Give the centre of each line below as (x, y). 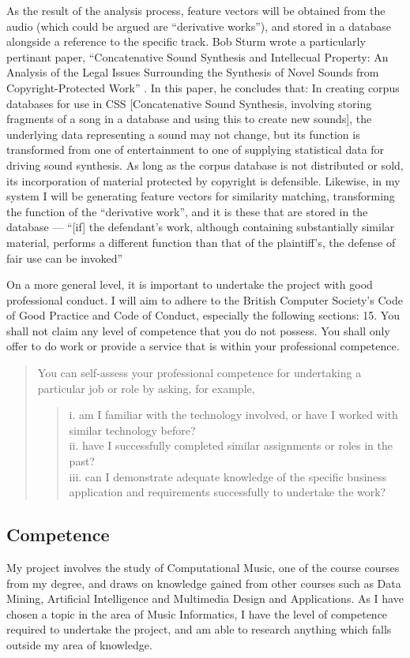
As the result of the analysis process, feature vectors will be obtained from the (196, 10)
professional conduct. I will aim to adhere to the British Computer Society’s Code (205, 299)
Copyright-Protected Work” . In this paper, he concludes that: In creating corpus (203, 87)
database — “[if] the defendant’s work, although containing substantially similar (201, 227)
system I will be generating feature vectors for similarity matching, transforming (201, 196)
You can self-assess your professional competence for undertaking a (199, 373)
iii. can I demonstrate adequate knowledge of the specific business (228, 476)
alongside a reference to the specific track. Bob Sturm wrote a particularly (186, 41)
